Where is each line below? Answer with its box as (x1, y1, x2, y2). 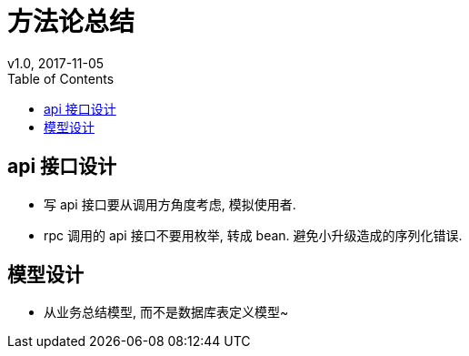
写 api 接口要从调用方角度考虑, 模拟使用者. (44, 196, 296, 212)
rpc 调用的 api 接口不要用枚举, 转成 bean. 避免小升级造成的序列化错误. (44, 227, 463, 243)
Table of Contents (7, 70, 115, 86)
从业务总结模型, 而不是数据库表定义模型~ (44, 304, 289, 320)
